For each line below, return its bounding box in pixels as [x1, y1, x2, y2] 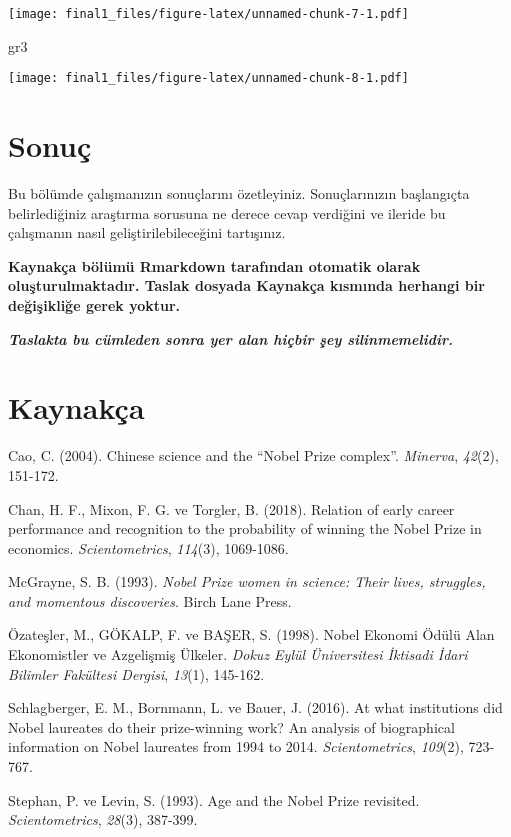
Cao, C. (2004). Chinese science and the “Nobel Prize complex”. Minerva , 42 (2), [8, 445, 499, 466]
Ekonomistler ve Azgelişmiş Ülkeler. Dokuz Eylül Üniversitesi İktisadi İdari [8, 644, 468, 665]
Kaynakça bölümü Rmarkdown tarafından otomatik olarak [8, 255, 421, 276]
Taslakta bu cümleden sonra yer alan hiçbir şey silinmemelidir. [8, 328, 453, 349]
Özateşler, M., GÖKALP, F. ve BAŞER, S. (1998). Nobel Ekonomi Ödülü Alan [8, 624, 495, 645]
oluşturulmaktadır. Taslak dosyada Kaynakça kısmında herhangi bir [8, 275, 485, 296]
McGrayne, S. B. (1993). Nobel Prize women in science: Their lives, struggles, [8, 571, 486, 592]
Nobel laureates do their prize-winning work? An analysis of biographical [8, 716, 455, 737]
